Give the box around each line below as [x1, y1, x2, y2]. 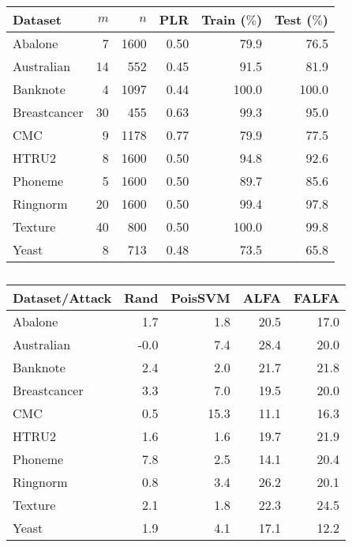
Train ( [201, 10, 246, 28]
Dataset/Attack [13, 289, 112, 307]
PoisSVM [170, 289, 230, 307]
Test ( [275, 10, 313, 28]
